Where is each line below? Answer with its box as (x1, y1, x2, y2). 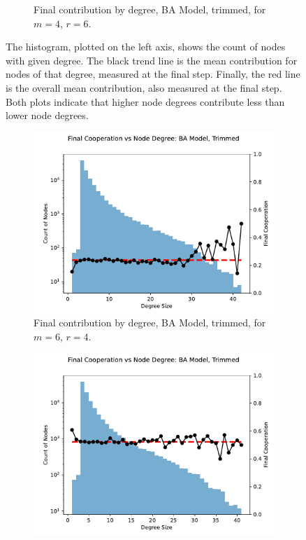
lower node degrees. (6, 108, 89, 123)
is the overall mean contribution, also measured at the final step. (6, 80, 282, 95)
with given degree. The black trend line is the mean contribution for (6, 53, 298, 67)
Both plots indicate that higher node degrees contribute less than (6, 94, 285, 109)
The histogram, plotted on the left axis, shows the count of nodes (6, 39, 286, 54)
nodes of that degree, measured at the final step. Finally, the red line (6, 67, 300, 81)
